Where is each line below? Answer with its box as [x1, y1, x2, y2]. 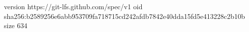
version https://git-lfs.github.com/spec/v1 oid [4, 1, 143, 11]
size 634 [4, 20, 28, 31]
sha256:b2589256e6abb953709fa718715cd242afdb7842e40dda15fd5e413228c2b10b [4, 11, 245, 21]
